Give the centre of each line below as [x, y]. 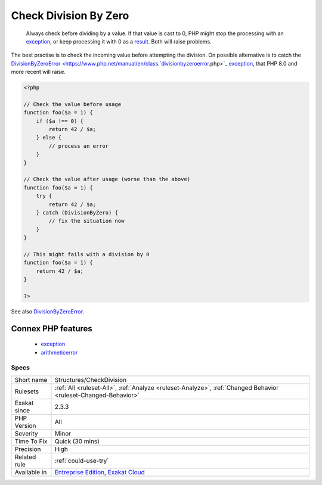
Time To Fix [31, 441]
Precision [28, 449]
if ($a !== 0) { [60, 121]
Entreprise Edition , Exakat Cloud [100, 472]
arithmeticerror [59, 352]
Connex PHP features [52, 329]
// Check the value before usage [72, 104]
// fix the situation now [86, 221]
